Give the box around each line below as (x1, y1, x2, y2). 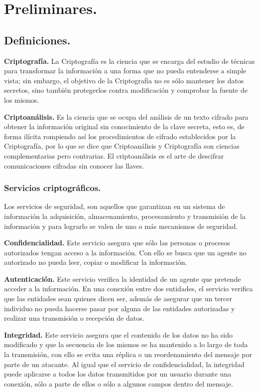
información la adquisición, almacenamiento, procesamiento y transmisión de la (4, 210, 246, 221)
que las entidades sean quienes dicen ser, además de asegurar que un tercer (4, 293, 233, 304)
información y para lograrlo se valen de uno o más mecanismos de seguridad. (4, 220, 238, 231)
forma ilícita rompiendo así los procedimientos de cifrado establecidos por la (4, 131, 236, 141)
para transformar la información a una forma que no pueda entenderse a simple (4, 65, 247, 76)
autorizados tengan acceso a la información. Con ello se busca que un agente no (4, 247, 247, 257)
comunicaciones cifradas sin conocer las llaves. (4, 160, 144, 171)
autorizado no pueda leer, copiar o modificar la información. (4, 257, 187, 267)
